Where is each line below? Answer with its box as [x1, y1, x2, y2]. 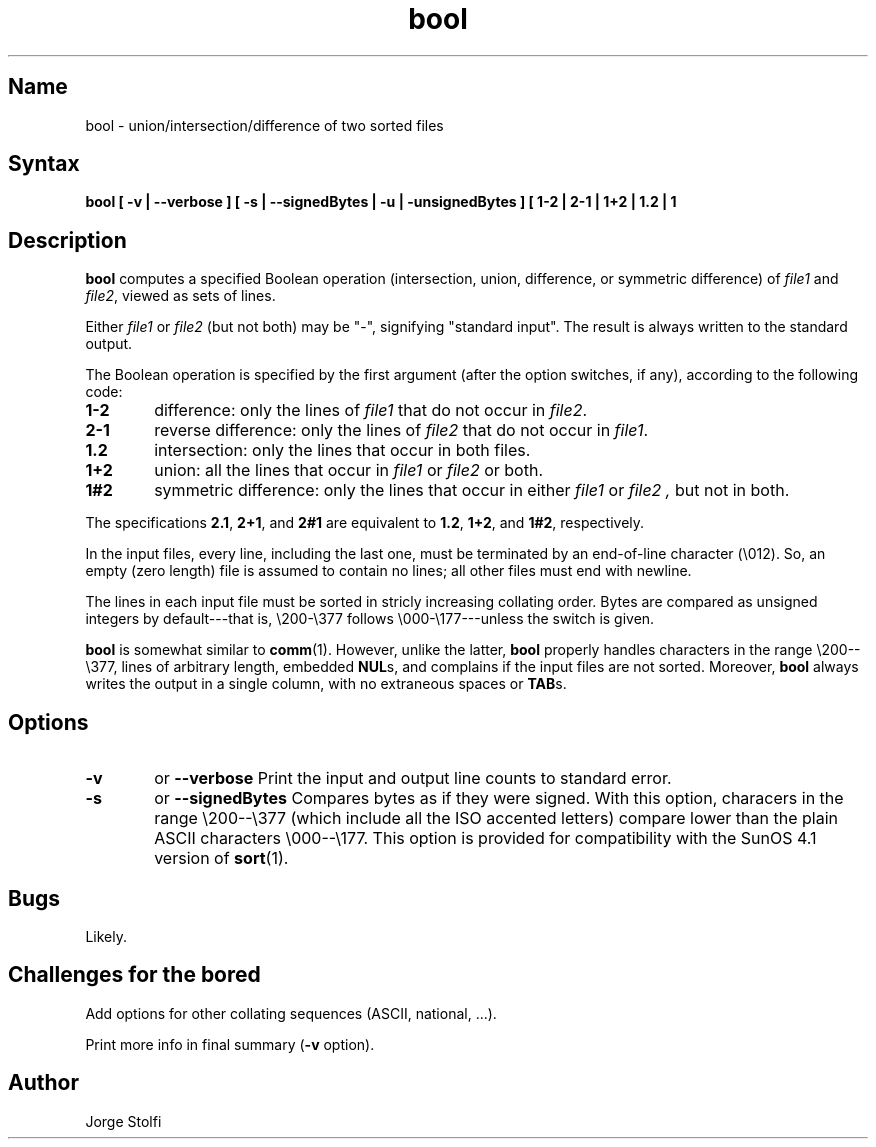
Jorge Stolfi [85, 1112, 162, 1130]
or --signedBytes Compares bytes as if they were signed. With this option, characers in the [154, 788, 844, 809]
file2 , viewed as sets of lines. [85, 287, 276, 305]
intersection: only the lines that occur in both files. [154, 440, 531, 461]
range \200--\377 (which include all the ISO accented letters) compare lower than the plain [154, 808, 838, 829]
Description [8, 227, 127, 253]
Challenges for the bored [8, 962, 261, 988]
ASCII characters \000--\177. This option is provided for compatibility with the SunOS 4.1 [154, 828, 817, 849]
